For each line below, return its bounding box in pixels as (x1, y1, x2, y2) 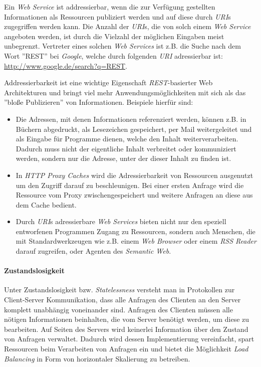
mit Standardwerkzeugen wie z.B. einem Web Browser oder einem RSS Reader (16, 236, 256, 246)
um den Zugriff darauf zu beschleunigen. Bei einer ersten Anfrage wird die (16, 179, 244, 190)
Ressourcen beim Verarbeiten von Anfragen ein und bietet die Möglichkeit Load (4, 343, 248, 354)
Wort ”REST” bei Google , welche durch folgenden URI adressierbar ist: (4, 50, 223, 61)
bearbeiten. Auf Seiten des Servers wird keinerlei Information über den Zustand (4, 323, 248, 334)
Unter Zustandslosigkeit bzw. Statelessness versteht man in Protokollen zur (4, 284, 235, 295)
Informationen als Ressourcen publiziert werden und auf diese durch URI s (4, 11, 231, 22)
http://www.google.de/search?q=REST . (4, 60, 127, 71)
